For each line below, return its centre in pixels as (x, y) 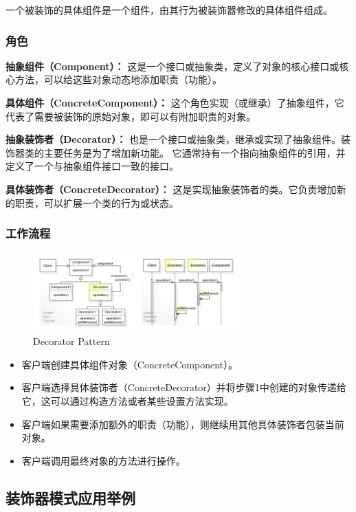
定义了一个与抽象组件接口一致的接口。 (92, 166)
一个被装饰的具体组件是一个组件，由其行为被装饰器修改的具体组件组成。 (169, 10)
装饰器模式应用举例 (70, 497)
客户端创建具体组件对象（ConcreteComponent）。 (130, 364)
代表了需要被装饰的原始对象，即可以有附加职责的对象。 (131, 116)
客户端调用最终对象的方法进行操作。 (103, 460)
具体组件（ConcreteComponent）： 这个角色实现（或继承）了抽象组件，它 (175, 102)
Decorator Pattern (71, 341)
